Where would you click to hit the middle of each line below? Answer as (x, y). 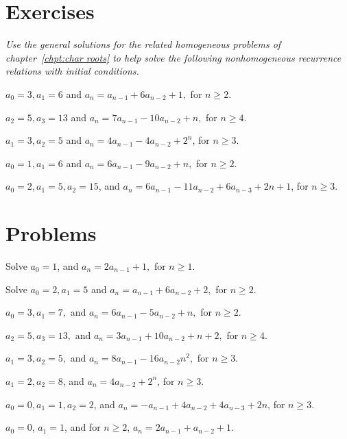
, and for (83, 427)
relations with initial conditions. (72, 71)
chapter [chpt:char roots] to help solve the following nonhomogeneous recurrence (173, 57)
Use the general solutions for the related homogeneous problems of (143, 44)
